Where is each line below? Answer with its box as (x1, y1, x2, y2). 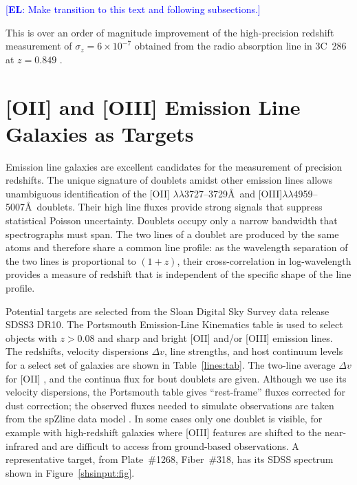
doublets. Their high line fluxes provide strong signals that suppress (36, 200, 323, 214)
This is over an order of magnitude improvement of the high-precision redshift (6, 25, 334, 39)
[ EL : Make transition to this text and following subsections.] (6, 2, 261, 16)
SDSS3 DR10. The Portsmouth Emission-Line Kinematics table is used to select (6, 317, 343, 332)
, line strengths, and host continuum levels (164, 344, 343, 358)
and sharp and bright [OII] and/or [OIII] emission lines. (98, 330, 333, 345)
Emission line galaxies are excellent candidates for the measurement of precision (6, 159, 343, 173)
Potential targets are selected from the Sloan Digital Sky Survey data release (6, 303, 329, 318)
